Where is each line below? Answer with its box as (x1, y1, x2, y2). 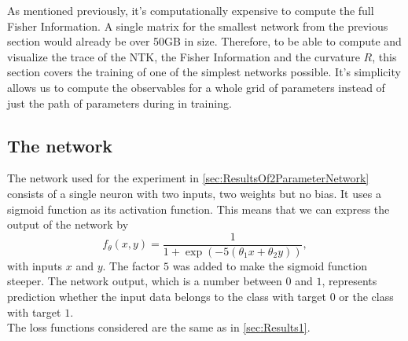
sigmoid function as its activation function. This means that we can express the (7, 200, 390, 217)
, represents (322, 273, 377, 289)
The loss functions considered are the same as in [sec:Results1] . (7, 319, 311, 335)
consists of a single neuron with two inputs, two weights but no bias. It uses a (7, 185, 381, 201)
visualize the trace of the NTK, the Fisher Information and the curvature (7, 48, 360, 64)
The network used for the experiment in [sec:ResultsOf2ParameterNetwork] (7, 170, 369, 186)
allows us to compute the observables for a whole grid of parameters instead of (7, 79, 385, 95)
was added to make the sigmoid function (172, 257, 368, 273)
